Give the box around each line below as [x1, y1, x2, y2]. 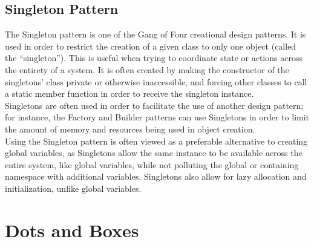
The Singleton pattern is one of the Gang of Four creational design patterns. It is [5, 28, 306, 41]
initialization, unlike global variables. [5, 181, 142, 194]
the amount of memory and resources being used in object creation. [5, 122, 255, 135]
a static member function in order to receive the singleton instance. [5, 87, 254, 100]
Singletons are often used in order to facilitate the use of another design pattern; [5, 99, 304, 111]
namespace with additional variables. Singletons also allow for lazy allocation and [5, 170, 307, 183]
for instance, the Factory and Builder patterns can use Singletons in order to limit [5, 111, 310, 123]
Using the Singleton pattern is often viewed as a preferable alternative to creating [5, 134, 308, 147]
